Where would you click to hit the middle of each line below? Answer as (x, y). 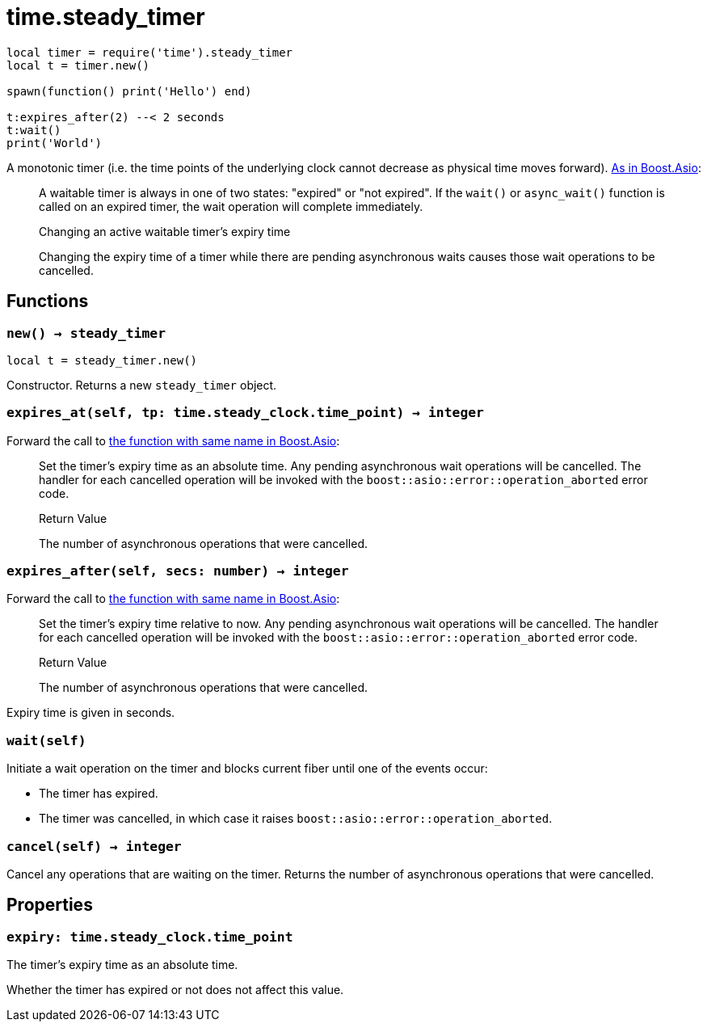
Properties (50, 905)
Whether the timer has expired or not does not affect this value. (175, 990)
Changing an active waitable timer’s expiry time (165, 231)
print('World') (55, 143)
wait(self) (46, 740)
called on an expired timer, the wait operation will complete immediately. (231, 206)
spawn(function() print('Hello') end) (129, 91)
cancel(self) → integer (94, 846)
